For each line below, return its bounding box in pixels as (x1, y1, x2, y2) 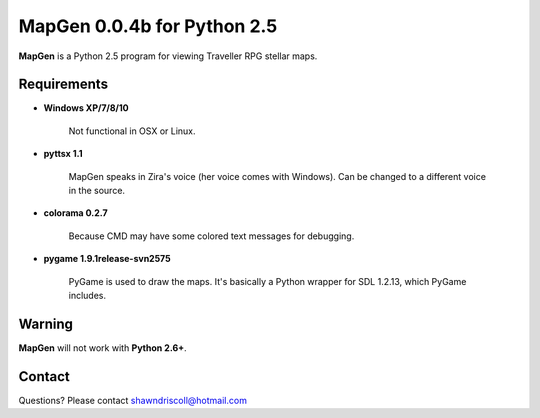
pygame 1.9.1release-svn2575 (43, 253, 171, 265)
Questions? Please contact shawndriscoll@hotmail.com (18, 394, 247, 406)
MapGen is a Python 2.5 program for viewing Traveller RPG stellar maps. (18, 50, 318, 62)
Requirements (18, 76, 109, 93)
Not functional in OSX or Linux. (68, 125, 196, 137)
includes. (68, 289, 107, 301)
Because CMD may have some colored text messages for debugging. (68, 230, 355, 242)
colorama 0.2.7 (43, 207, 109, 219)
